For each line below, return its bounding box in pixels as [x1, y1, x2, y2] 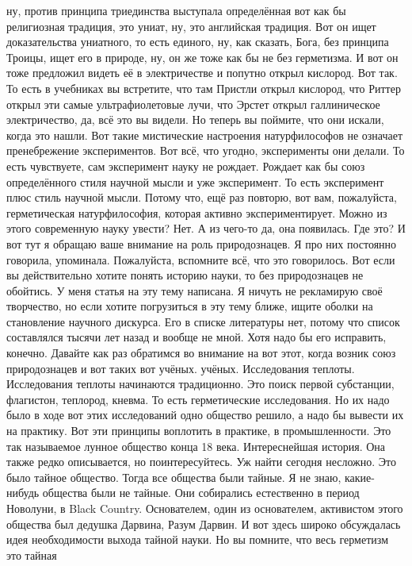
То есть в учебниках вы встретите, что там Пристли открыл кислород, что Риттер [6, 79, 401, 96]
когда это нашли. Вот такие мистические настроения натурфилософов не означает [6, 126, 403, 143]
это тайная [6, 546, 57, 563]
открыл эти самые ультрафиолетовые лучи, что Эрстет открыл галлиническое [6, 95, 380, 112]
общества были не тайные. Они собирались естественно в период [42, 484, 360, 501]
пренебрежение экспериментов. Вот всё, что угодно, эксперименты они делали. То [6, 142, 405, 159]
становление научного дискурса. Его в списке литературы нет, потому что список [6, 313, 400, 329]
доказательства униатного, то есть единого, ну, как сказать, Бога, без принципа [6, 33, 389, 50]
